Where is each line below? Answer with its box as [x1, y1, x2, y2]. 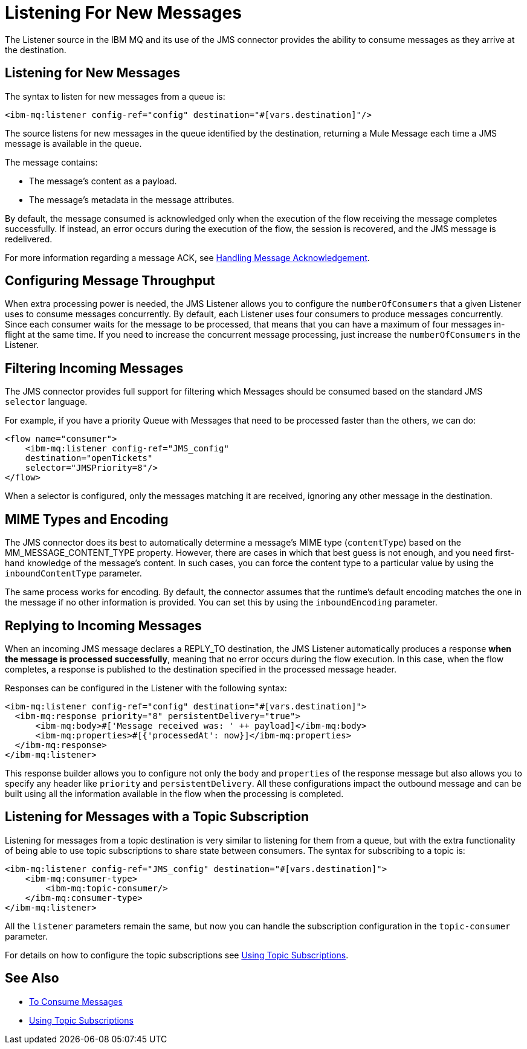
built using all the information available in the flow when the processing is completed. [5, 788, 344, 799]
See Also [5, 970, 59, 986]
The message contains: [5, 157, 98, 167]
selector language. [5, 396, 88, 407]
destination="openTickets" [25, 453, 153, 463]
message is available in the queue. [5, 138, 142, 149]
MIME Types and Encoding [5, 511, 169, 527]
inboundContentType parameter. [5, 568, 142, 579]
